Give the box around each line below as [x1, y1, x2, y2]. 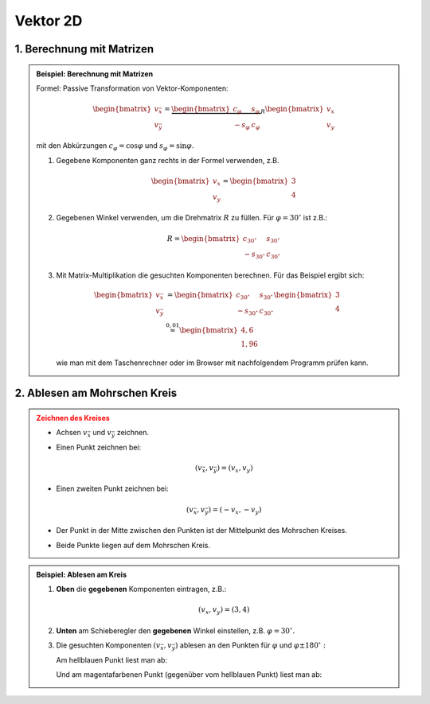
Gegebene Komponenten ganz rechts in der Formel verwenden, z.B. [56, 155, 279, 165]
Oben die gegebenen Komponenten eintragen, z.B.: [56, 585, 227, 594]
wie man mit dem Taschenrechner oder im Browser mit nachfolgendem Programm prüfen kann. [56, 358, 369, 368]
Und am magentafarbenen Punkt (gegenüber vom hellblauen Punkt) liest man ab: [56, 670, 322, 679]
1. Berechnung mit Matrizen [14, 42, 154, 56]
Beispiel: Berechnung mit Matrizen [36, 68, 154, 79]
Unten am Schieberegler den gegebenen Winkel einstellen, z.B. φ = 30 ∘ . [56, 625, 295, 636]
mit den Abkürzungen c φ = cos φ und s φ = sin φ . [36, 141, 194, 153]
